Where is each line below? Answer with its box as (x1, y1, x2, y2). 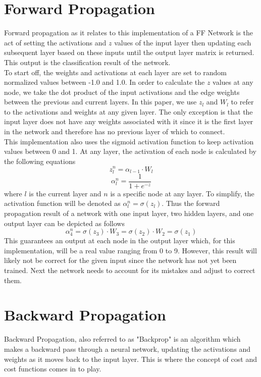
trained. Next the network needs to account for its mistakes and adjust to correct (4, 265, 255, 276)
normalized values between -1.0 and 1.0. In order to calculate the (4, 77, 205, 87)
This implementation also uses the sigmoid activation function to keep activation (4, 136, 254, 146)
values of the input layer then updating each (114, 37, 251, 47)
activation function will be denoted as (4, 198, 121, 208)
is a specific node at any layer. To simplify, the (110, 188, 254, 198)
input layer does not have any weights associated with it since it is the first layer (4, 116, 253, 127)
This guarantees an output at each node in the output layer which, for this (4, 235, 235, 246)
